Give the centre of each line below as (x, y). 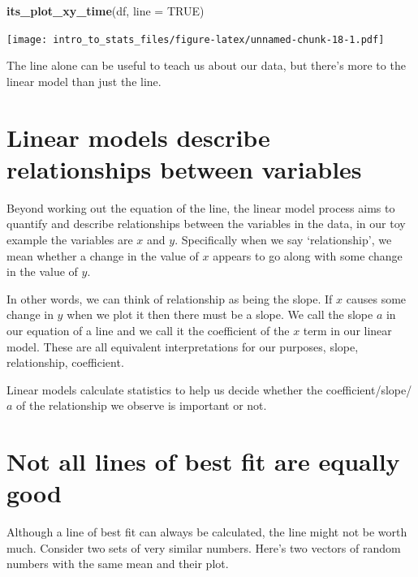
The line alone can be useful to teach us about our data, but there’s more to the (206, 65)
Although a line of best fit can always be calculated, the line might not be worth (207, 532)
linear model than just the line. (84, 81)
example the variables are (70, 239)
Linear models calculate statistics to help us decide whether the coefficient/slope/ (209, 389)
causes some (376, 298)
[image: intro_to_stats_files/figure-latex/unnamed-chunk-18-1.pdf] (196, 39)
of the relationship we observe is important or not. (142, 405)
